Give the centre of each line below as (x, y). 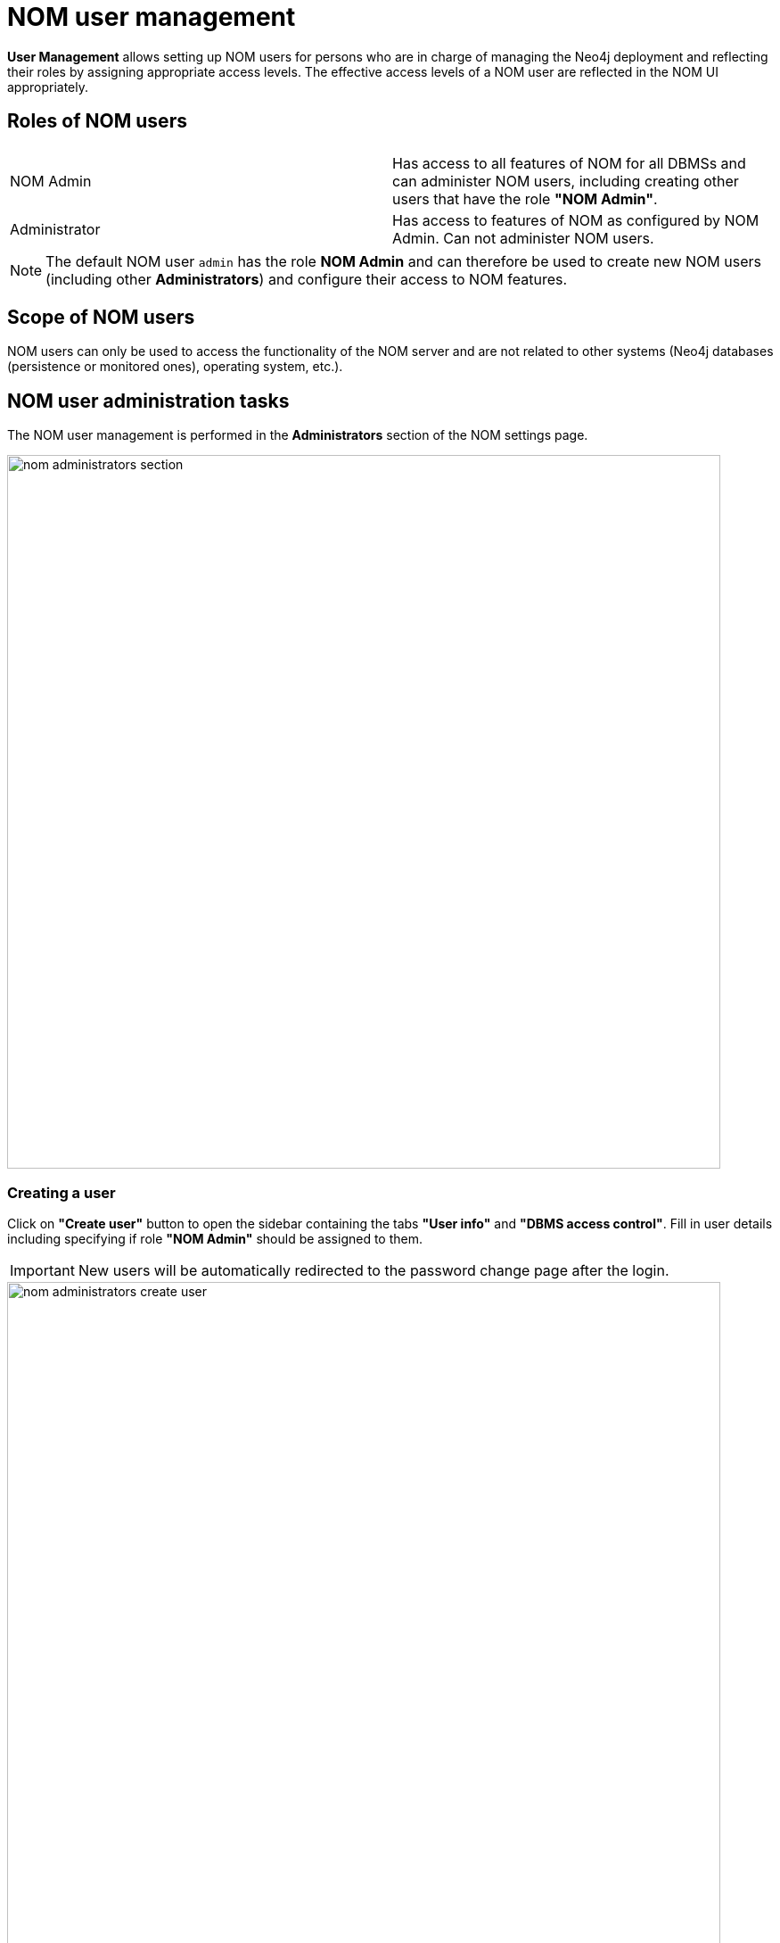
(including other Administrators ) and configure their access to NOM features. (307, 279)
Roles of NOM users (97, 121)
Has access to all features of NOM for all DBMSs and (569, 163)
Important (42, 1271)
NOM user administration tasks (148, 401)
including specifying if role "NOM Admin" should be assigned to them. (215, 1239)
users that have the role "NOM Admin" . (525, 198)
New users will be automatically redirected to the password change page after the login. (374, 1271)
